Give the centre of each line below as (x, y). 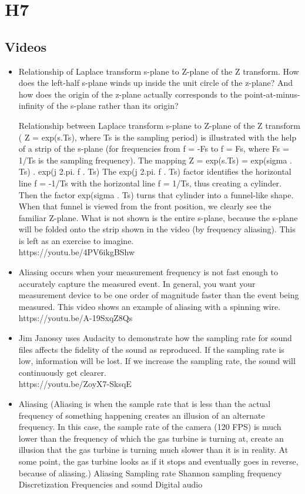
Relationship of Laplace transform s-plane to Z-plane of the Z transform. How (159, 71)
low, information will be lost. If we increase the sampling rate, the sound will (157, 361)
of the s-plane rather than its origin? (113, 106)
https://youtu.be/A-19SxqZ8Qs (76, 318)
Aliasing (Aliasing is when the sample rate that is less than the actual (145, 404)
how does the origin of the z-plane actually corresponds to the (130, 94)
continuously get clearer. (62, 372)
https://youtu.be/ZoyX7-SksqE (75, 384)
